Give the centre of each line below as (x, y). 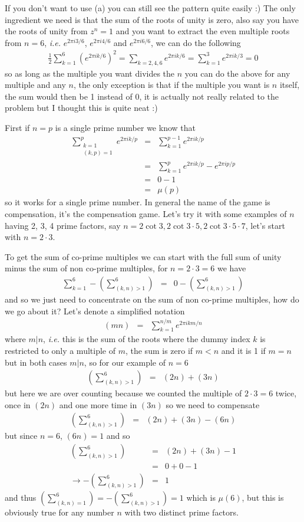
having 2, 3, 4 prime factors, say (63, 225)
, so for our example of (125, 362)
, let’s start (265, 225)
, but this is (263, 498)
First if (17, 128)
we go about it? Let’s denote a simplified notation (95, 311)
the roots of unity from (46, 31)
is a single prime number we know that (125, 128)
